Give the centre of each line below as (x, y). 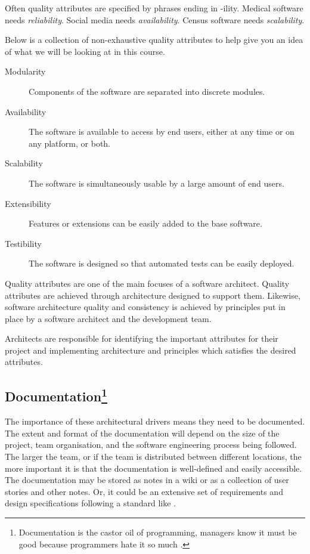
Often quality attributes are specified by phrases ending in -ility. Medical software (154, 8)
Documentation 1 (56, 395)
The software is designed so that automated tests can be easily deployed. (162, 263)
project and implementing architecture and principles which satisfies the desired (151, 350)
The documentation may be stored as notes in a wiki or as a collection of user (147, 480)
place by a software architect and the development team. (108, 318)
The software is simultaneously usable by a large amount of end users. (156, 183)
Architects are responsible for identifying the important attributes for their (142, 338)
